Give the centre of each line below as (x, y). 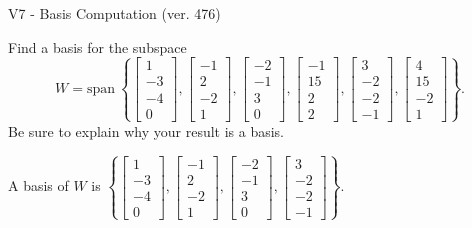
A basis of (38, 185)
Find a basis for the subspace (97, 46)
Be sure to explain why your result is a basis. (146, 130)
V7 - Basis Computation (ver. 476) (114, 13)
